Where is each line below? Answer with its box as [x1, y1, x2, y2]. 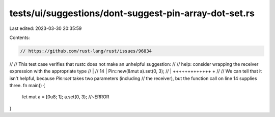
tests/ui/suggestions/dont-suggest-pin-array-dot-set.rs [9, 8, 255, 19]
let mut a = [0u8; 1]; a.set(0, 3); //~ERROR [22, 94, 109, 100]
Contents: [9, 34, 30, 41]
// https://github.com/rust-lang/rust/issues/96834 [20, 48, 152, 54]
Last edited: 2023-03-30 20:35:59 [9, 25, 82, 31]
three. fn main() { [9, 83, 45, 89]
